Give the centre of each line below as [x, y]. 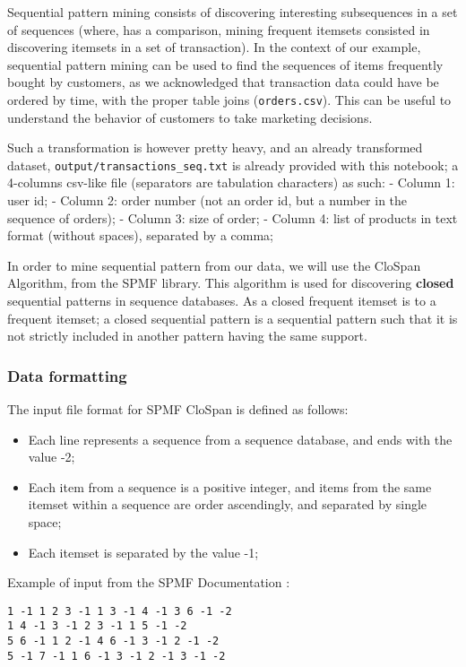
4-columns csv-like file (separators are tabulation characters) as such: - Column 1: [231, 182]
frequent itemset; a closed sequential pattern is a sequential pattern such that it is [233, 318]
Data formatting [67, 375]
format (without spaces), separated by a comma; [141, 235]
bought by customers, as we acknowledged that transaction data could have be [223, 82]
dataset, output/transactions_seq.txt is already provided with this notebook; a [233, 165]
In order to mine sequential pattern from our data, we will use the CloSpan [214, 265]
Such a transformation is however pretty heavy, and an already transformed [215, 147]
